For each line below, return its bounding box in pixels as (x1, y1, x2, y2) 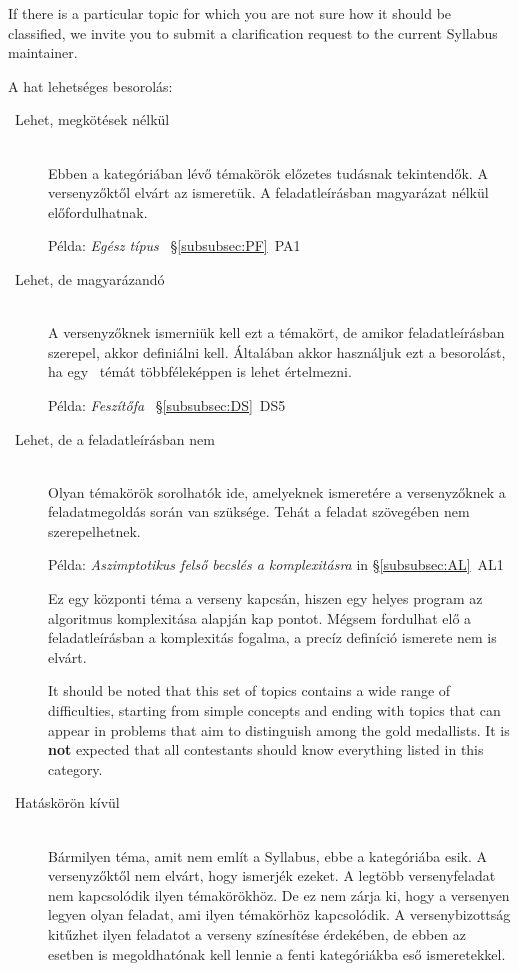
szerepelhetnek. (48, 520, 141, 541)
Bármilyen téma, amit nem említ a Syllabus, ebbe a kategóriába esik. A (48, 845, 488, 866)
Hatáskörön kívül (14, 792, 120, 813)
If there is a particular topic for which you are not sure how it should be (8, 3, 452, 23)
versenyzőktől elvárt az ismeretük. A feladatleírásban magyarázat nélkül (48, 182, 489, 203)
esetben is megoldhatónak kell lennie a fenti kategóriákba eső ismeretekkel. (48, 943, 506, 964)
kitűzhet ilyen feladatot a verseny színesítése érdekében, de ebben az (48, 923, 467, 944)
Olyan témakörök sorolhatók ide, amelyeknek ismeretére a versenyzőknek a (48, 481, 506, 502)
